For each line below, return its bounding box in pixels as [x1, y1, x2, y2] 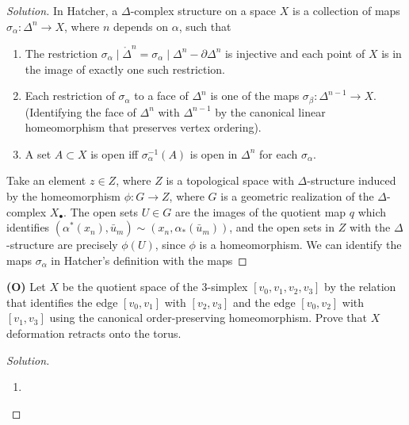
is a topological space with [166, 172, 294, 189]
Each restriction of [25, 87, 115, 104]
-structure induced [307, 172, 396, 189]
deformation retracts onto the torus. [6, 325, 182, 342]
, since [155, 236, 185, 253]
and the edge [233, 293, 296, 310]
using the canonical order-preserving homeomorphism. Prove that [49, 309, 367, 326]
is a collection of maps [292, 2, 400, 18]
